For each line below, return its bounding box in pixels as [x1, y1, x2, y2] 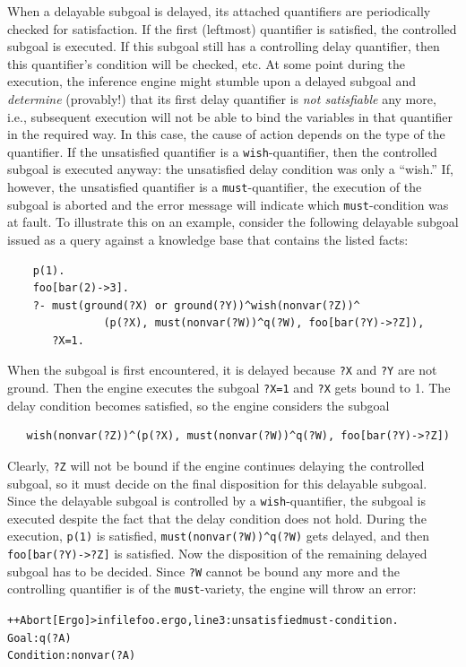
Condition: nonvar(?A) [7, 649, 136, 663]
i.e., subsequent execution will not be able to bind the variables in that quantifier [7, 107, 453, 126]
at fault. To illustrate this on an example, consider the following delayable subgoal [7, 212, 459, 231]
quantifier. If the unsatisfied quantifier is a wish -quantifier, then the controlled [7, 142, 437, 160]
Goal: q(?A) [7, 631, 72, 645]
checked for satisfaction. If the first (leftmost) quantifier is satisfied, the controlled [7, 19, 457, 38]
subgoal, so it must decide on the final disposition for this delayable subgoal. [7, 473, 427, 492]
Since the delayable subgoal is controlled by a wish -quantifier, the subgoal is [7, 491, 426, 510]
